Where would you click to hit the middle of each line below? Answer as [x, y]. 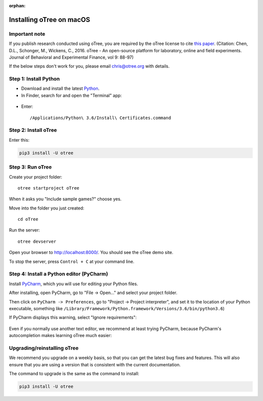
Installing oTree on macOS [49, 20]
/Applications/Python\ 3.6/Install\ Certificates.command [101, 118]
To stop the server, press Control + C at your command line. [72, 261]
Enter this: [19, 140]
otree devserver [37, 241]
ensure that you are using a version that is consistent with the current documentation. [95, 364]
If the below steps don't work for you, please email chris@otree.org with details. [89, 66]
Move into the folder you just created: [47, 208]
